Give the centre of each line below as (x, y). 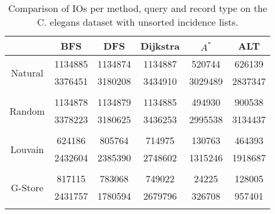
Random (27, 111)
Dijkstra (160, 46)
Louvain (27, 149)
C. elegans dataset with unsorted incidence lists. (138, 22)
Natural (27, 72)
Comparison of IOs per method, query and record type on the (137, 8)
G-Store (27, 187)
